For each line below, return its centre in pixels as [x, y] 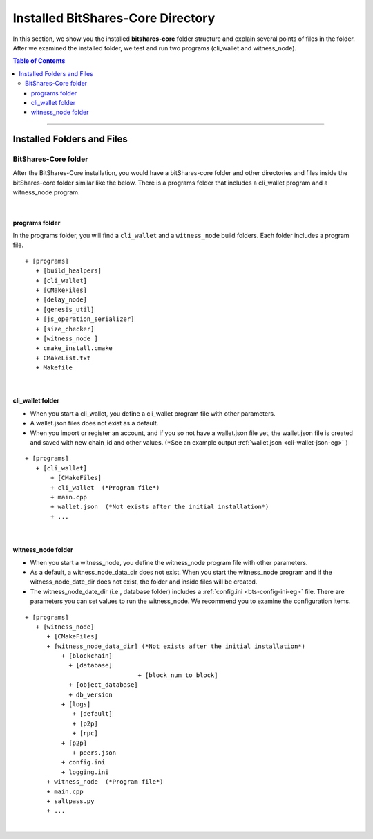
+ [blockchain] [87, 656]
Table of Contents [39, 61]
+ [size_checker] [65, 329]
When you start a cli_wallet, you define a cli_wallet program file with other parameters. [153, 413]
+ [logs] [76, 704]
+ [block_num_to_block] [178, 675]
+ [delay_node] [61, 300]
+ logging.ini [85, 772]
